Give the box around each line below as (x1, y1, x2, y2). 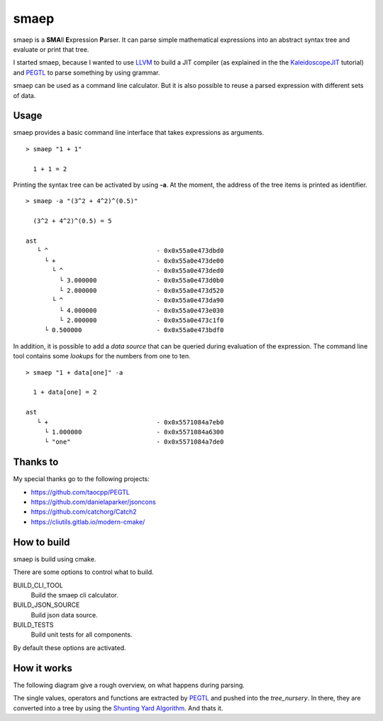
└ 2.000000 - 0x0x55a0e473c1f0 (59, 317, 224, 324)
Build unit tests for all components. (30, 630, 133, 639)
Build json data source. (30, 610, 99, 619)
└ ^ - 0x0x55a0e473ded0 (52, 267, 224, 275)
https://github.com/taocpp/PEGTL (30, 488, 131, 496)
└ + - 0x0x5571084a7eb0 (36, 418, 224, 426)
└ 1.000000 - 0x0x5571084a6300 (44, 428, 224, 436)
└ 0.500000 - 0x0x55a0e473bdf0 (44, 326, 224, 334)
